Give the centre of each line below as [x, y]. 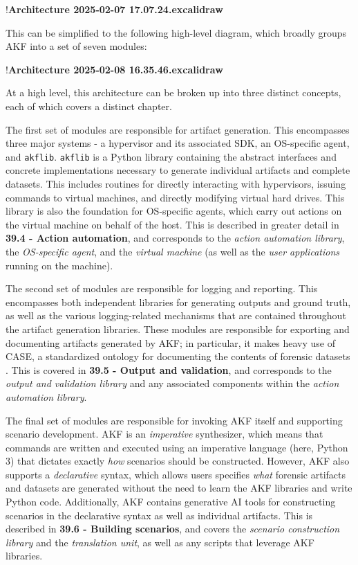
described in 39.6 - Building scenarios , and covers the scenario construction [173, 529]
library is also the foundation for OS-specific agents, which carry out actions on [174, 211]
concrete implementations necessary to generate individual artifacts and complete [178, 170]
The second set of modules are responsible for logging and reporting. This [162, 288]
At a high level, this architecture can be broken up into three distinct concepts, [173, 92]
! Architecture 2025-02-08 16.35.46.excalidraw [114, 69]
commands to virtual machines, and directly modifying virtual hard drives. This [175, 197]
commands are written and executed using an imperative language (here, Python [177, 447]
